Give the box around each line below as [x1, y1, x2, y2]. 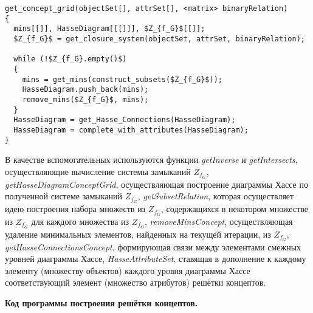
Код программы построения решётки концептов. [5, 297, 198, 309]
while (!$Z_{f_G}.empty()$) [13, 55, 127, 64]
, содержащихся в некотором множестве [161, 202, 309, 215]
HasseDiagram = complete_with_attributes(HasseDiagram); [13, 125, 249, 134]
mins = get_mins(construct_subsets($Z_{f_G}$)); [22, 75, 222, 84]
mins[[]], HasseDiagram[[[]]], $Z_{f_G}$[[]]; [13, 24, 205, 33]
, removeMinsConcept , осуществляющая [145, 215, 293, 227]
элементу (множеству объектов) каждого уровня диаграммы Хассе [5, 264, 250, 277]
